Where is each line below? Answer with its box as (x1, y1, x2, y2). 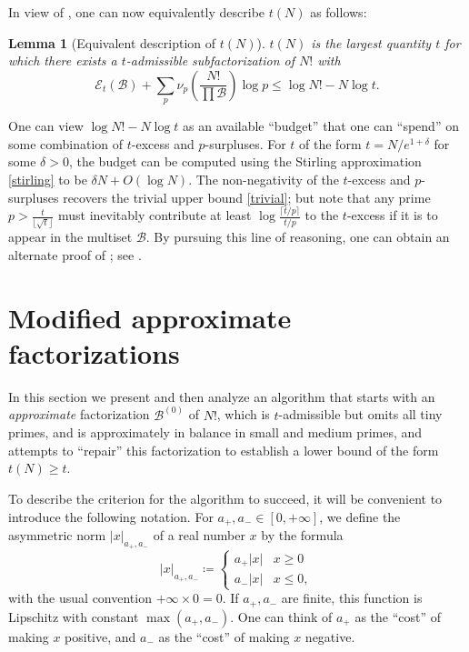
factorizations (8, 334, 180, 371)
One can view (8, 116, 84, 135)
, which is (216, 405, 270, 424)
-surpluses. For (205, 134, 286, 153)
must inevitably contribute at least (57, 206, 252, 225)
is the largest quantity (311, 33, 432, 52)
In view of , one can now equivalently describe (8, 3, 265, 21)
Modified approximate (8, 298, 292, 336)
